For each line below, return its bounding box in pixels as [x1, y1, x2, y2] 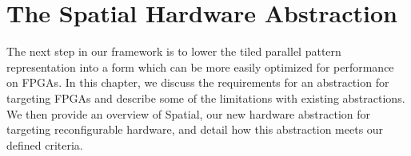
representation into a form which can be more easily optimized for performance [6, 58, 394, 75]
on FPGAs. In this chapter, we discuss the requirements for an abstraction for [6, 74, 389, 91]
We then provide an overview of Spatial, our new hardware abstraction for [6, 105, 370, 122]
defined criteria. [6, 136, 83, 153]
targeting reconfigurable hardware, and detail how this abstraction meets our [6, 121, 384, 138]
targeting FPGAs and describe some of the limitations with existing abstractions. [6, 89, 405, 106]
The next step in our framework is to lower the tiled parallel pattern [6, 43, 341, 60]
